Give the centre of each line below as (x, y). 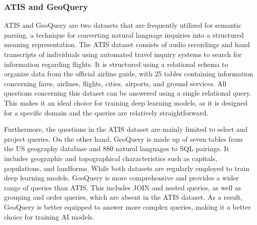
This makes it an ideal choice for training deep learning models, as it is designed (126, 102)
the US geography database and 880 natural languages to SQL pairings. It (117, 148)
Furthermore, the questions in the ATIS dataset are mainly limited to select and (126, 129)
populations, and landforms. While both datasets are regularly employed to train (127, 168)
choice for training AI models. (49, 216)
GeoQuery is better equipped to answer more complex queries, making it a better (128, 206)
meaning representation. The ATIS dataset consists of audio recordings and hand (127, 44)
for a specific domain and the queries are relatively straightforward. (106, 112)
